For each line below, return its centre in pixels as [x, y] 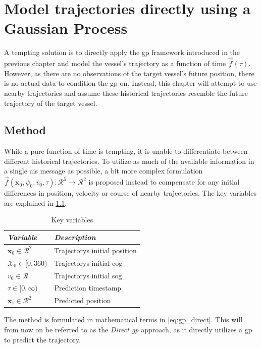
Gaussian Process [66, 28]
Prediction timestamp [88, 288]
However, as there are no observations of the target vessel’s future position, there [129, 73]
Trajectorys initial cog [88, 263]
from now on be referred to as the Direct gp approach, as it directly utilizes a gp [128, 329]
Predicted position [83, 300]
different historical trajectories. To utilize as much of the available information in [129, 161]
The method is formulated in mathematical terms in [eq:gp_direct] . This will [123, 320]
